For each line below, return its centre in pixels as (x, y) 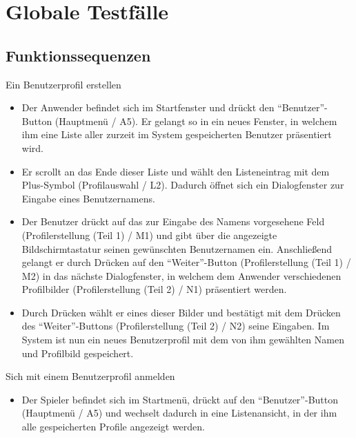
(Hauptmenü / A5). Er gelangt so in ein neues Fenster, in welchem (196, 121)
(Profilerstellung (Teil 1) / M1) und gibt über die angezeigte (149, 235)
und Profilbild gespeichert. (78, 353)
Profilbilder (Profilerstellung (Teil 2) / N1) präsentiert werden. (154, 289)
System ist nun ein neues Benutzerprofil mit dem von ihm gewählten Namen (183, 340)
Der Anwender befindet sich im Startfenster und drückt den (148, 107)
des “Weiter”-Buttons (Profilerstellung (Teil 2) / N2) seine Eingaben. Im (176, 326)
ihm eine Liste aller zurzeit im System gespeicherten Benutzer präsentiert (177, 134)
